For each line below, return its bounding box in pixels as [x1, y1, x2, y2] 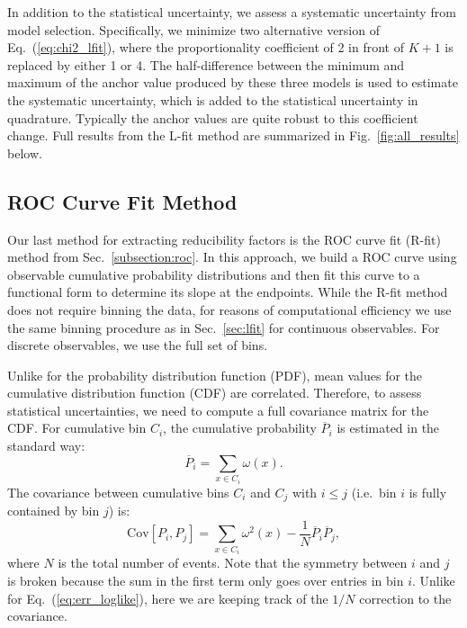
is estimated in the [337, 418, 440, 437]
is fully [409, 482, 447, 501]
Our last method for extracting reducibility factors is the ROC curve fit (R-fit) [7, 229, 441, 248]
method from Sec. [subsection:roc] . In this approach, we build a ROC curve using [7, 247, 457, 266]
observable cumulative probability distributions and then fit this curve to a [7, 265, 420, 283]
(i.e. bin [351, 482, 397, 501]
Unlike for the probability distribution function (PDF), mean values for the [7, 365, 423, 384]
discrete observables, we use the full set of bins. [7, 336, 268, 354]
